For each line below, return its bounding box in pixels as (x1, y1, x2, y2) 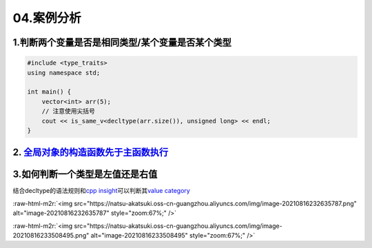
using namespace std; (27, 69, 101, 76)
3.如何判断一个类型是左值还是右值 (12, 169, 158, 180)
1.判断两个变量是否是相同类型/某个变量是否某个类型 (12, 37, 232, 48)
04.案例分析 (12, 10, 82, 25)
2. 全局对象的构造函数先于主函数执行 (12, 147, 169, 158)
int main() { (27, 88, 72, 96)
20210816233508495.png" (12, 231, 90, 239)
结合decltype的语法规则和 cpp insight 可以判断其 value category (12, 187, 191, 195)
